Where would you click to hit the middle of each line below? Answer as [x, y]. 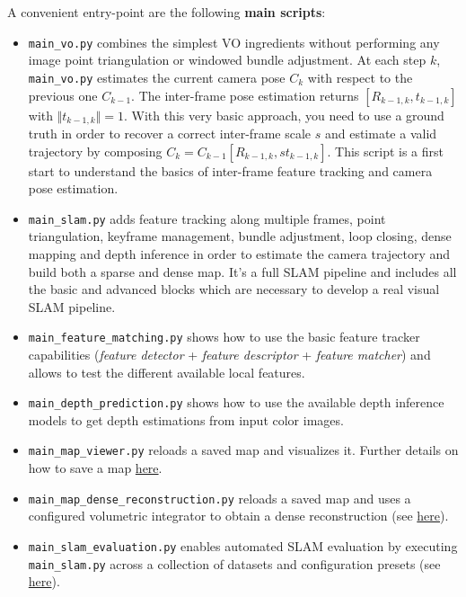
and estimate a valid [381, 133]
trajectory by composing [95, 151]
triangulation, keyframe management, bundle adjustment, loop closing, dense [240, 236]
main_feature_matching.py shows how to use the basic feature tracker [224, 337]
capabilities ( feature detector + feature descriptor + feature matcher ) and [229, 355]
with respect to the [360, 77]
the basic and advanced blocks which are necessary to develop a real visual [234, 289]
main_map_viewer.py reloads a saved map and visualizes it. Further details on [243, 450]
